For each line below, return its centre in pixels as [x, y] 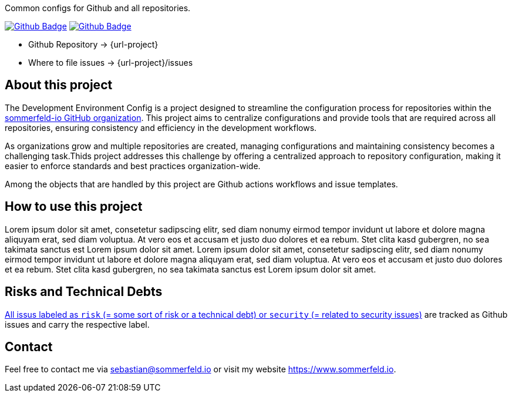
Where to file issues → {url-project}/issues [111, 63]
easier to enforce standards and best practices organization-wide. [133, 166]
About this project [59, 85]
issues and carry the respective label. [77, 324]
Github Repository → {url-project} [93, 44]
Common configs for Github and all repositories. [98, 8]
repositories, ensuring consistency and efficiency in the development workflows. [161, 127]
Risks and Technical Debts [84, 292]
